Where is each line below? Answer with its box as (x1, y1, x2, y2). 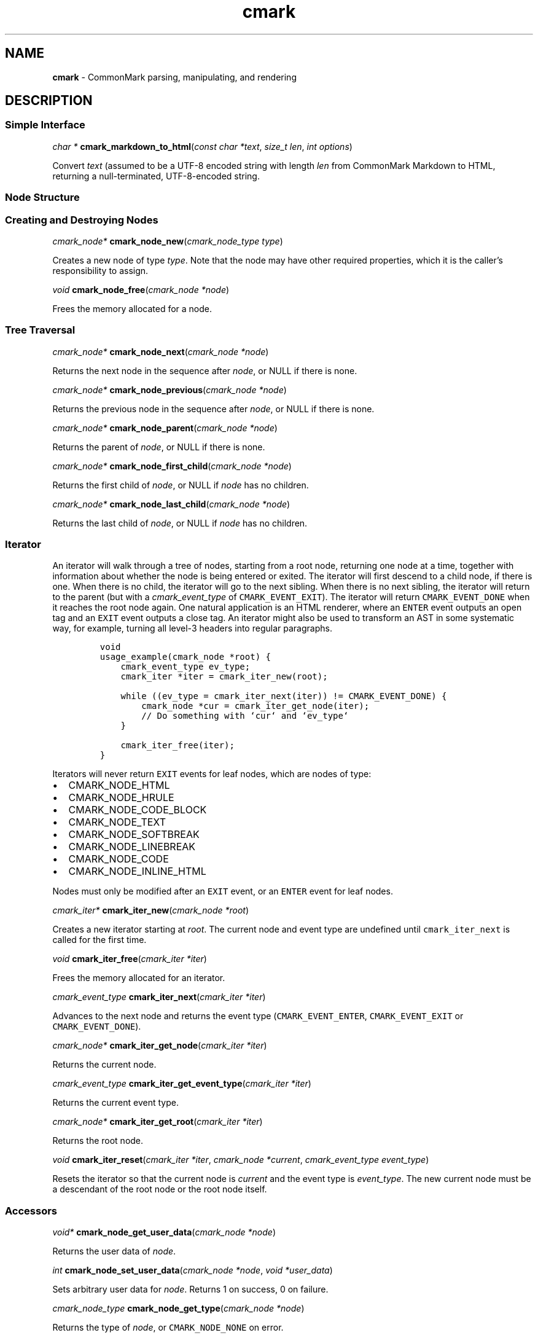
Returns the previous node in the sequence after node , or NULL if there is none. (52, 403, 375, 414)
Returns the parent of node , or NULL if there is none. (52, 441, 265, 452)
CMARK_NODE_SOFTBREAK (68, 828, 200, 841)
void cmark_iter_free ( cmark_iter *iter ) (52, 953, 207, 964)
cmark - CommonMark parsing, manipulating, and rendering (52, 71, 297, 82)
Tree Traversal (5, 324, 76, 337)
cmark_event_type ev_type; (120, 662, 251, 672)
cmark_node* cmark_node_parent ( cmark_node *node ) (52, 422, 278, 433)
